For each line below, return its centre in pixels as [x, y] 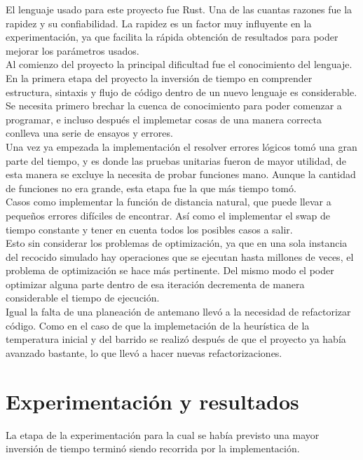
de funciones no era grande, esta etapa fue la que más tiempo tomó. [151, 188]
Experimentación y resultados [152, 401]
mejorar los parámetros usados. [73, 50]
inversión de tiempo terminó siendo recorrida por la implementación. [153, 448]
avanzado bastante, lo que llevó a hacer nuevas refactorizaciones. [144, 352]
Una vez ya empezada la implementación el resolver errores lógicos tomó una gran [181, 146]
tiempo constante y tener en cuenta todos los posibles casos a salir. [149, 229]
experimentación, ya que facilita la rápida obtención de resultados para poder [172, 37]
